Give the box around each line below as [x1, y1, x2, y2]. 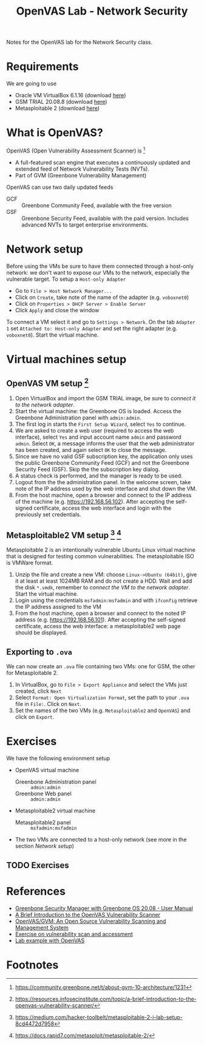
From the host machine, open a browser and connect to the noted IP [15, 609, 186, 617]
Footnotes [6, 958, 59, 971]
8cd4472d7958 [15, 1020, 55, 1027]
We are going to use [6, 80, 56, 87]
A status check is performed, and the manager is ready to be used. [15, 472, 183, 479]
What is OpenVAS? [6, 126, 103, 140]
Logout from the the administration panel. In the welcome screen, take [15, 478, 191, 485]
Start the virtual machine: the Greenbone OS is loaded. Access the [15, 407, 182, 414]
